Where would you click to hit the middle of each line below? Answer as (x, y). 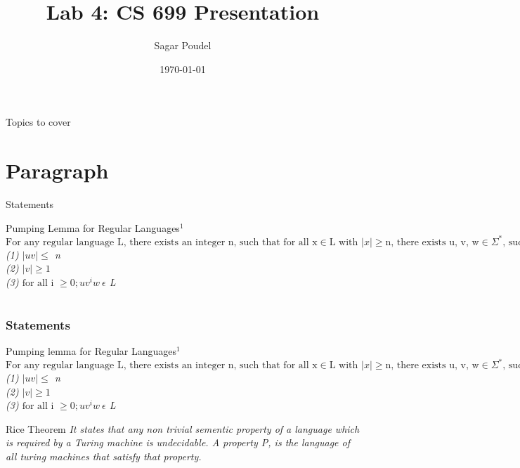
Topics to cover (38, 122)
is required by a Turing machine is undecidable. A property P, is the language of (178, 442)
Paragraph (57, 170)
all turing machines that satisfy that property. (104, 456)
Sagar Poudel (183, 45)
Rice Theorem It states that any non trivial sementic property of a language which (183, 428)
